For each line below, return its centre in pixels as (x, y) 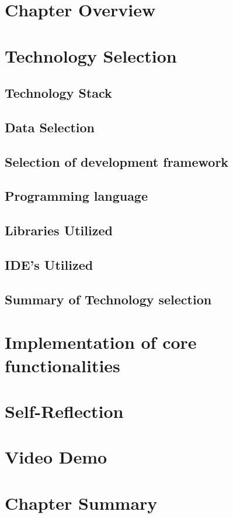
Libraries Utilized (59, 230)
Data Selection (50, 127)
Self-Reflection (64, 411)
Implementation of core (101, 342)
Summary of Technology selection (108, 299)
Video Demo (56, 457)
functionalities (62, 365)
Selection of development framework (117, 161)
